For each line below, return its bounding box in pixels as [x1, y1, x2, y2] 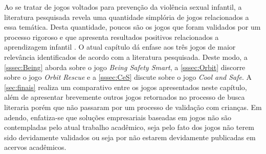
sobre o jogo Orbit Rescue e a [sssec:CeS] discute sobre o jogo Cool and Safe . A [4, 72, 252, 82]
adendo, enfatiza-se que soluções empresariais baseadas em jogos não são [4, 112, 232, 122]
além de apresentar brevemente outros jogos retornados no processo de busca [4, 92, 245, 102]
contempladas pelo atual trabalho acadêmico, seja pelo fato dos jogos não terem [4, 122, 254, 133]
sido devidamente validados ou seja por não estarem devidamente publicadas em [4, 131, 256, 142]
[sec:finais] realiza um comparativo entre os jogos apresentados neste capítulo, [4, 81, 247, 92]
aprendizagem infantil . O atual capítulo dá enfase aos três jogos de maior [4, 41, 236, 52]
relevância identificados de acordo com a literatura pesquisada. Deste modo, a [4, 51, 248, 62]
